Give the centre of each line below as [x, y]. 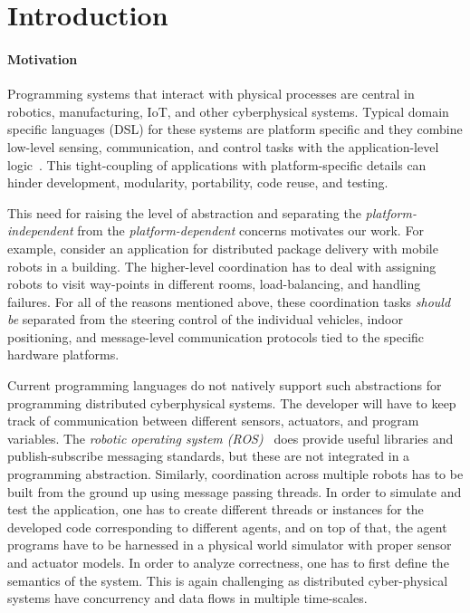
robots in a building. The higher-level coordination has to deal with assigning [222, 266]
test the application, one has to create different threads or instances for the [216, 509]
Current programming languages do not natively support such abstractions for [225, 385]
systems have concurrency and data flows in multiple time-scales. [187, 598]
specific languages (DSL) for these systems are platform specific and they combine [235, 129]
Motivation [43, 58]
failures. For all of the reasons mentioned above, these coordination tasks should [229, 301]
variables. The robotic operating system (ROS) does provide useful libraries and [230, 438]
